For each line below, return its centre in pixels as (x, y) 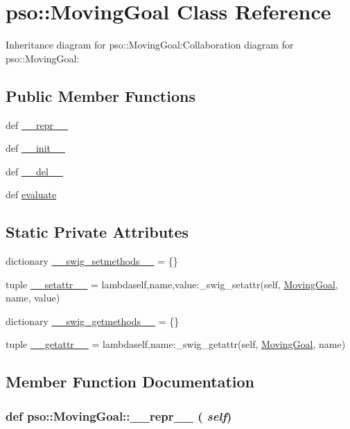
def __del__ (34, 171)
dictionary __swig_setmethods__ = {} (92, 261)
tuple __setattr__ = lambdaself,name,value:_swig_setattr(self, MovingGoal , (172, 284)
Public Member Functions (100, 95)
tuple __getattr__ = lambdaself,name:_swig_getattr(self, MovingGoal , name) (176, 344)
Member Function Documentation (130, 382)
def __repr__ (37, 124)
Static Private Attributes (97, 232)
